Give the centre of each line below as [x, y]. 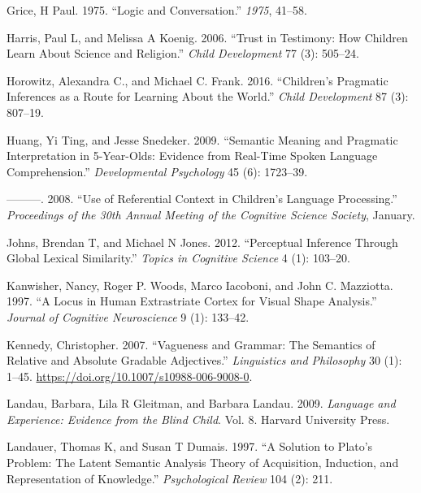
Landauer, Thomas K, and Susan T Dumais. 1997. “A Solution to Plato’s [190, 446]
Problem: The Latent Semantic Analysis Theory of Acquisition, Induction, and [203, 463]
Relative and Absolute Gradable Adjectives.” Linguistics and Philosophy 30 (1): [204, 360]
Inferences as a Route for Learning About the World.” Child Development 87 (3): [208, 96]
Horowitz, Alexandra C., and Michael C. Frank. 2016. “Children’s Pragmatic [197, 80]
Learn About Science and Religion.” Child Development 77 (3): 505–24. [183, 53]
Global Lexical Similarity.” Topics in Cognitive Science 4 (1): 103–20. [178, 258]
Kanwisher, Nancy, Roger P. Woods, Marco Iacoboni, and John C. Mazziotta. [200, 285]
